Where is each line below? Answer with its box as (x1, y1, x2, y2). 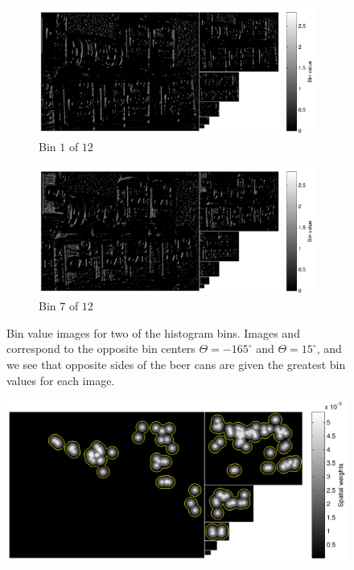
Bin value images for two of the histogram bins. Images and (6, 324, 300, 341)
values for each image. (6, 371, 115, 388)
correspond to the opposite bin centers (6, 340, 196, 357)
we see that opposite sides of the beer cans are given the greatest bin (6, 356, 346, 373)
